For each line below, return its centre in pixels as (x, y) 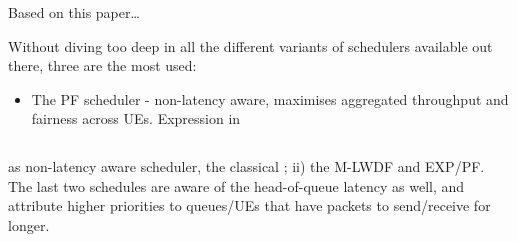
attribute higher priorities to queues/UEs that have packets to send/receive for (249, 205)
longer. (29, 224)
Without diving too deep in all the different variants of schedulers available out (250, 45)
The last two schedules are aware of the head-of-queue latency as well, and (236, 185)
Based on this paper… (74, 12)
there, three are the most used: (102, 65)
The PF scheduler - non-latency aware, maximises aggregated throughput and (270, 98)
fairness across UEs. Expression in (136, 118)
